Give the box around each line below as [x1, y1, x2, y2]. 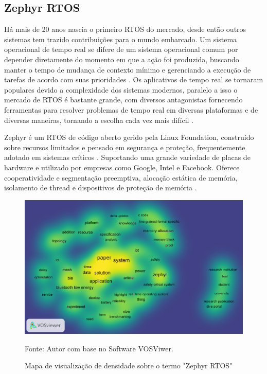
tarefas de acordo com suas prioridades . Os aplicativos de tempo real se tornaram [4, 74, 263, 85]
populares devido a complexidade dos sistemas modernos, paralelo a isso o [4, 84, 238, 95]
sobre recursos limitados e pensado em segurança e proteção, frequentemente [4, 141, 245, 152]
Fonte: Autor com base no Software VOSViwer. [25, 343, 173, 353]
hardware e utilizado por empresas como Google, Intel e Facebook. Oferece [4, 162, 240, 172]
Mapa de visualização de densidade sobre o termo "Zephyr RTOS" [25, 360, 233, 371]
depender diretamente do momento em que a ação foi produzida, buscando [4, 54, 239, 64]
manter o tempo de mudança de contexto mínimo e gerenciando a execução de [4, 64, 251, 75]
